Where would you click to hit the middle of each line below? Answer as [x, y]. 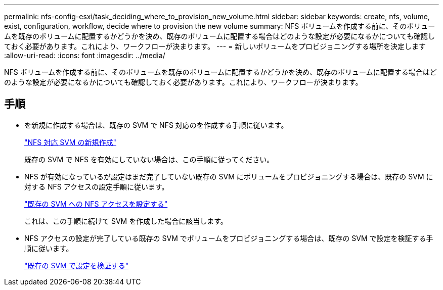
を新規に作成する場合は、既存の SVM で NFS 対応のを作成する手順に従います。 [156, 125]
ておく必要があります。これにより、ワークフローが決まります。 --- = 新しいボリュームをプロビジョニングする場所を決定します [215, 46]
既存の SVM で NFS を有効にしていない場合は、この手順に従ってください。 [149, 159]
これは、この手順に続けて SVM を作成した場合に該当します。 [126, 221]
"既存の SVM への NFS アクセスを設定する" [96, 204]
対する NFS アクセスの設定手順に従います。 [97, 186]
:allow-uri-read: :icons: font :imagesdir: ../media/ [85, 55]
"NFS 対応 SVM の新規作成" [70, 142]
